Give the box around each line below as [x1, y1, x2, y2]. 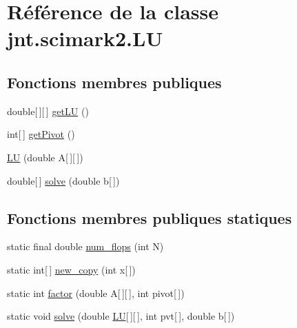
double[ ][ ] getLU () [7, 103, 89, 118]
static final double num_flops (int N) [7, 239, 164, 254]
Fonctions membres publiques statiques [7, 207, 292, 228]
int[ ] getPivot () [7, 127, 75, 141]
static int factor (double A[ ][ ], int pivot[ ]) [7, 285, 185, 300]
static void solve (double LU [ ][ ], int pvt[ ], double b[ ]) [7, 309, 235, 323]
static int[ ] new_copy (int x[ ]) [7, 262, 136, 276]
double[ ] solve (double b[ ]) [7, 173, 120, 187]
